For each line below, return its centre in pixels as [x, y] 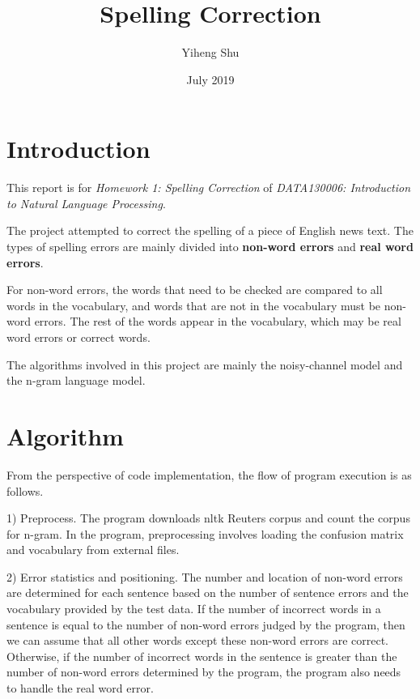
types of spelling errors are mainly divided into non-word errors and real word [210, 247]
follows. [25, 490]
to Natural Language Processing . [86, 203]
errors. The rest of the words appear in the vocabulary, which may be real [218, 321]
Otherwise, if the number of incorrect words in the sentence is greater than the [202, 656]
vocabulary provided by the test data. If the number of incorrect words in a [194, 609]
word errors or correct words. [78, 337]
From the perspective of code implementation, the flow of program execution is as [209, 474]
